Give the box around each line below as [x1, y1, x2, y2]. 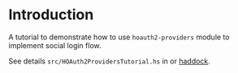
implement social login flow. [8, 40, 102, 50]
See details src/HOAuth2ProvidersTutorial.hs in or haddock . [8, 56, 211, 66]
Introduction [8, 6, 94, 24]
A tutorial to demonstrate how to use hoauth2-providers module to [8, 32, 230, 42]
